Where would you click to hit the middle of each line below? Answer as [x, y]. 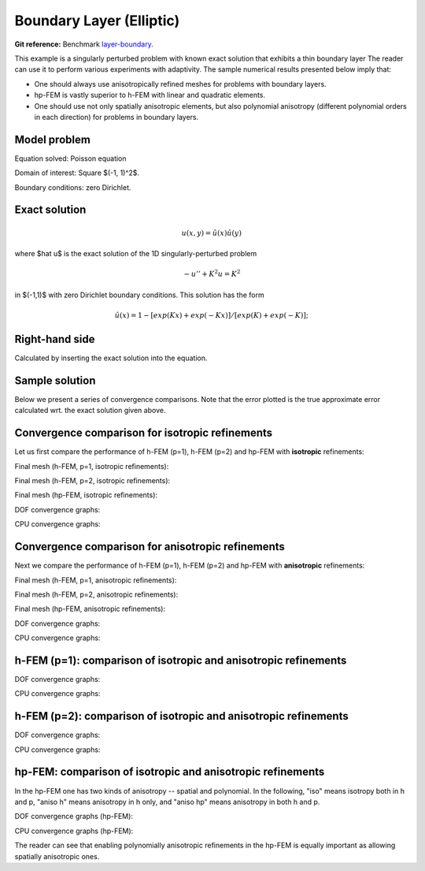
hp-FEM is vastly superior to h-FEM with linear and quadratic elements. [150, 95]
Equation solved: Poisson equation [70, 158]
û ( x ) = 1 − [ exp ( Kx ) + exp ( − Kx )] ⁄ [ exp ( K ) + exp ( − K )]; [211, 315]
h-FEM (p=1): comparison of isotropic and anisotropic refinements [181, 660]
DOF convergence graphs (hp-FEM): [74, 817]
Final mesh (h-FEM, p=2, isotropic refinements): [92, 481]
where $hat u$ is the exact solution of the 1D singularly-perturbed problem [136, 254]
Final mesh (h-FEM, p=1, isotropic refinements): [92, 466]
